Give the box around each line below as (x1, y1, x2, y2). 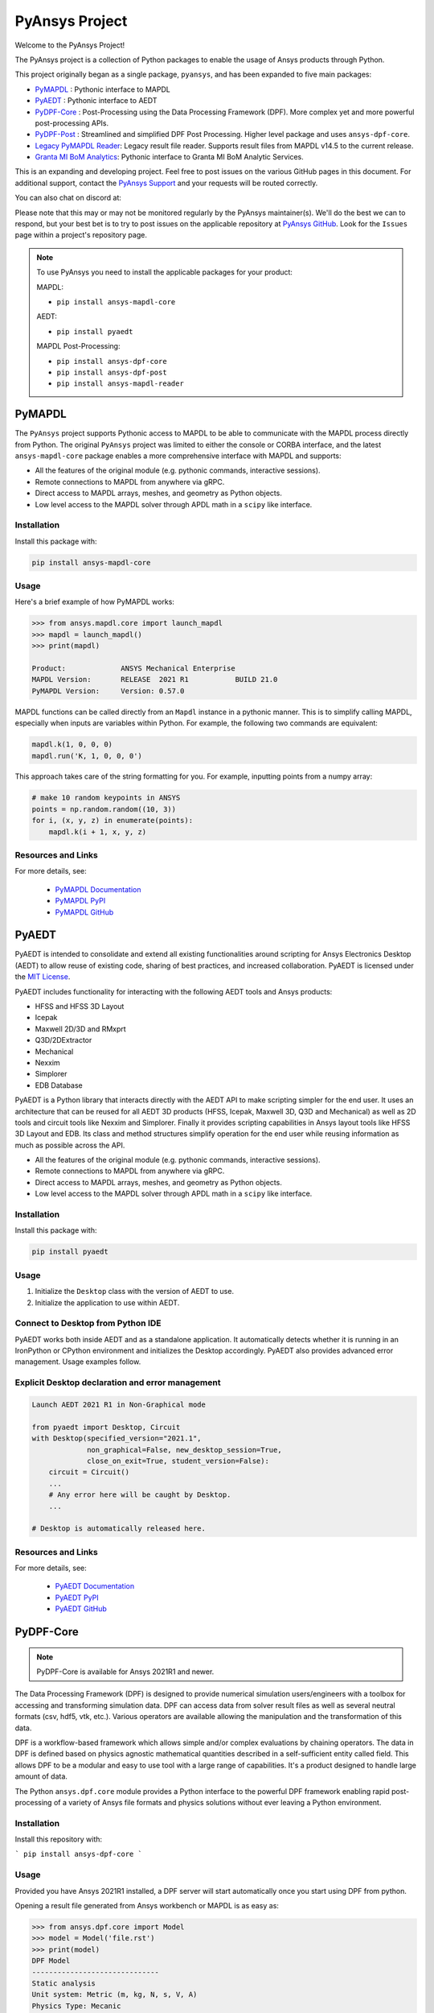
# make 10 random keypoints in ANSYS (31, 793, 181, 803)
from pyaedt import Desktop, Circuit (31, 1422, 181, 1432)
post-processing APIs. (35, 118, 109, 128)
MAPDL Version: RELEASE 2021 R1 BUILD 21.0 (31, 675, 278, 684)
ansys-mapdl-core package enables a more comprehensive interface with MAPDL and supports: (14, 451, 342, 461)
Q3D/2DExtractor (35, 1035, 92, 1045)
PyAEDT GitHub (55, 1604, 108, 1614)
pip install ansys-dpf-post (56, 367, 168, 377)
